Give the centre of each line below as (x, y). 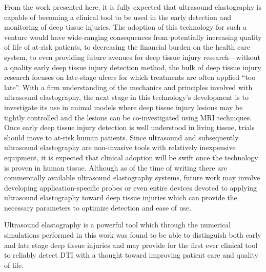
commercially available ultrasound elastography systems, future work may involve (132, 177)
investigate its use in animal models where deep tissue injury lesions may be (124, 107)
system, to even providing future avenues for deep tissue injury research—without (132, 57)
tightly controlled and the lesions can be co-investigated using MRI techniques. (128, 117)
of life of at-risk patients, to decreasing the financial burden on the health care (127, 47)
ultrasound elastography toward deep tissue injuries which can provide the (121, 197)
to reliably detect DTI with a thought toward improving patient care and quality (131, 255)
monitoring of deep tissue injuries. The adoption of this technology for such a (126, 27)
